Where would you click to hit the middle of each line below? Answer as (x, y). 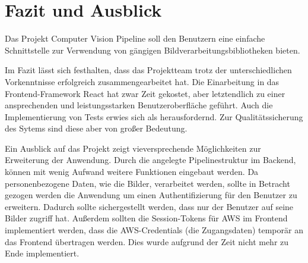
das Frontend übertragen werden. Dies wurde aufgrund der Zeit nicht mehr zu (147, 241)
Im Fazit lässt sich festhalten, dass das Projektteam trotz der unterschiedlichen (148, 70)
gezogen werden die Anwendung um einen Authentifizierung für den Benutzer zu (151, 195)
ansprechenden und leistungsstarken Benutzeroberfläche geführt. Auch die (139, 105)
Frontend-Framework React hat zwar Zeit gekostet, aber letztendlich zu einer (145, 93)
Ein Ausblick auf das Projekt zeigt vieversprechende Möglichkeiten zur (133, 148)
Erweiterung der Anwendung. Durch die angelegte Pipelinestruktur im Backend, (150, 160)
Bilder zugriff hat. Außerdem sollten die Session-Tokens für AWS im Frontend (146, 218)
